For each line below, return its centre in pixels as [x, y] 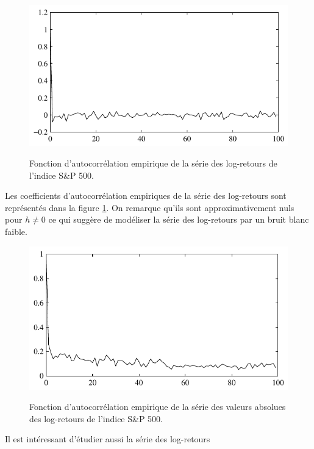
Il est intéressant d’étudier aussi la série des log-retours [108, 439]
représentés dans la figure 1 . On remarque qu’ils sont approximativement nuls [150, 207]
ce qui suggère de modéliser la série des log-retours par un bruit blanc [179, 219]
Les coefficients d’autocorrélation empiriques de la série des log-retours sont [146, 196]
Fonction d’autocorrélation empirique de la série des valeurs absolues [158, 407]
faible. [16, 231]
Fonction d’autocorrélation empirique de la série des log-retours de [153, 163]
